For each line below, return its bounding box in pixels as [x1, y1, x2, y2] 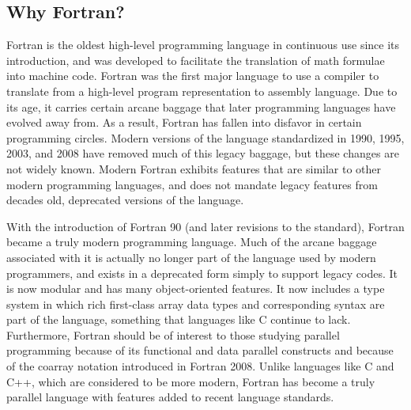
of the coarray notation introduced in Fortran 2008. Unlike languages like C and [6, 358, 394, 374]
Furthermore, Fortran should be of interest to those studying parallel [6, 326, 340, 343]
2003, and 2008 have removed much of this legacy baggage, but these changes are [6, 145, 399, 161]
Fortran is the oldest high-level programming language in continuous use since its [6, 36, 400, 53]
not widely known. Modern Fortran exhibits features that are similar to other [6, 160, 382, 177]
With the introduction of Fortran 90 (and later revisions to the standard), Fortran [6, 218, 405, 234]
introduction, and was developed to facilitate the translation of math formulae [6, 51, 385, 68]
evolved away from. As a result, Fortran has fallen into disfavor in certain [6, 114, 362, 131]
